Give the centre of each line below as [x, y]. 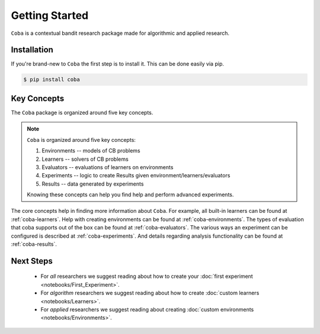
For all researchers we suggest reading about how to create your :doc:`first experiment [147, 276]
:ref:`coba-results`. [34, 244]
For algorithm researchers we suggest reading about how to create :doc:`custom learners [150, 293]
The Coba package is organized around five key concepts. [82, 112]
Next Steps [32, 261]
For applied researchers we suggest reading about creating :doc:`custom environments [147, 309]
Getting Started [50, 15]
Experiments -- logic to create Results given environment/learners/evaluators [136, 176]
